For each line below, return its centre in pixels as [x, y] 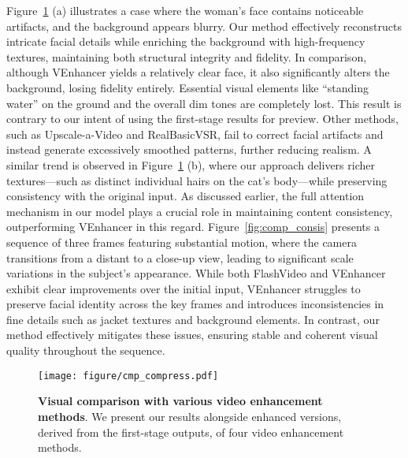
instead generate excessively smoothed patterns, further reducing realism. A [189, 149]
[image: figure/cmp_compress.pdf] [128, 376]
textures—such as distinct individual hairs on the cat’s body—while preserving [197, 180]
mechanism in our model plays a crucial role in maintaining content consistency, [200, 211]
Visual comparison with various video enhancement [180, 401]
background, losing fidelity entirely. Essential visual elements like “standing [188, 87]
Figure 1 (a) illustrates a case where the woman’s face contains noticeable [185, 10]
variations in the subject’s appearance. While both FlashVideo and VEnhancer [196, 273]
